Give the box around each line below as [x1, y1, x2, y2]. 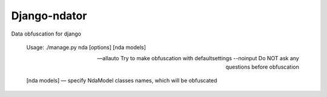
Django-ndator [11, 9, 87, 22]
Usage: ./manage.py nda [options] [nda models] [26, 43, 147, 51]
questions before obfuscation [225, 63, 299, 70]
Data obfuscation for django [11, 30, 82, 37]
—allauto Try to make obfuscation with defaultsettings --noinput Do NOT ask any [97, 55, 299, 62]
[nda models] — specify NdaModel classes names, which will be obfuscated [26, 77, 217, 84]
